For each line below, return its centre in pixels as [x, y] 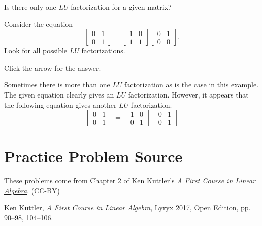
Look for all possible [36, 51]
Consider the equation [39, 24]
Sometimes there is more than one [57, 85]
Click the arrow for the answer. [53, 67]
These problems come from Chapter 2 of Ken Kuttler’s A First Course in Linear [130, 181]
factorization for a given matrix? [121, 7]
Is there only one [30, 7]
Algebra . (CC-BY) [32, 190]
